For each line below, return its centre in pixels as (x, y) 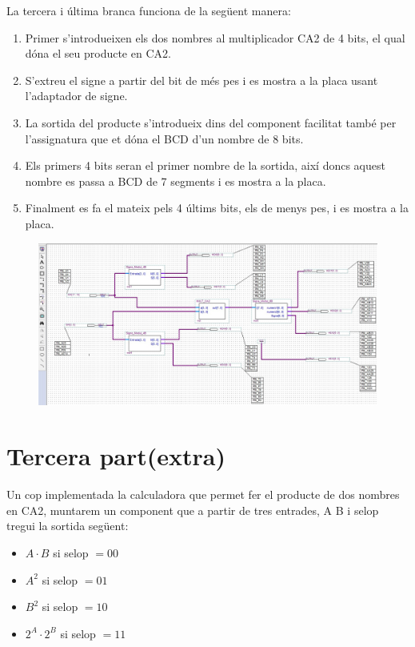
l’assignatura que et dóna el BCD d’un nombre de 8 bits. (164, 138)
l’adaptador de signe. (76, 96)
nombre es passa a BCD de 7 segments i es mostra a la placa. (176, 181)
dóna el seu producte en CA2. (98, 53)
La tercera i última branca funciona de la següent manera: (149, 10)
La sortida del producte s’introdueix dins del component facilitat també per (211, 122)
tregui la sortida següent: (68, 526)
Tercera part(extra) (116, 456)
